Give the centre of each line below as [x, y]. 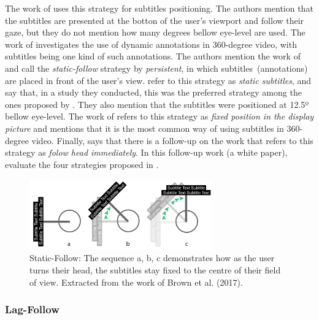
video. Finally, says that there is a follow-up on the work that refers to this [172, 140]
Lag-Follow [32, 309]
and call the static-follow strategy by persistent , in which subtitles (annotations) [156, 68]
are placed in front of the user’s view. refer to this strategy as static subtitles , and [158, 80]
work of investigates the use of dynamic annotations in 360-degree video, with [151, 44]
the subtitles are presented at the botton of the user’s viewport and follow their [155, 20]
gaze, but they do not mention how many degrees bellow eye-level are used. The [155, 32]
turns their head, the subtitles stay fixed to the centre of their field [155, 269]
